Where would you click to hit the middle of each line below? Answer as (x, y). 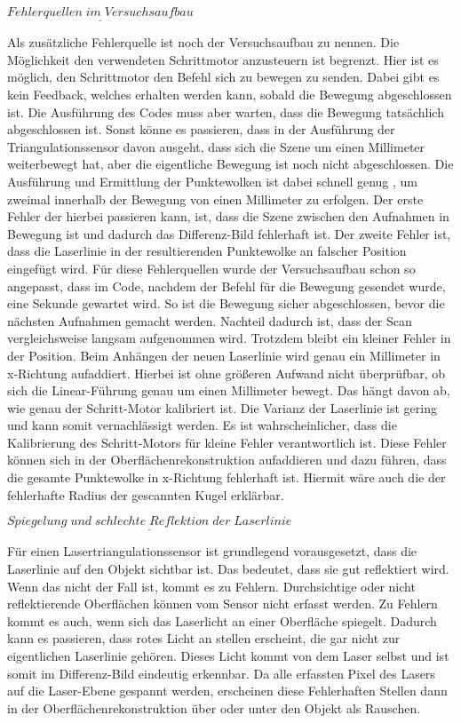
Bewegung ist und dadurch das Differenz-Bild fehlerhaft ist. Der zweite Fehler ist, (229, 233)
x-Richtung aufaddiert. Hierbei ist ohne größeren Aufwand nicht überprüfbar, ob (226, 373)
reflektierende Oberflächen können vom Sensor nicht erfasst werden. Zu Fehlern (223, 604)
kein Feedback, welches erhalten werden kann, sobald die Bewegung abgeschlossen (230, 94)
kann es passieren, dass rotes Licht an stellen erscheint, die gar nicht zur (204, 638)
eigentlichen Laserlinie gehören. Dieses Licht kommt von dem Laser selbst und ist (228, 656)
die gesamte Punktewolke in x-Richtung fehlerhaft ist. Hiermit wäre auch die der (227, 477)
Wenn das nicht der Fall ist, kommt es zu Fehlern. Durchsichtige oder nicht (211, 586)
